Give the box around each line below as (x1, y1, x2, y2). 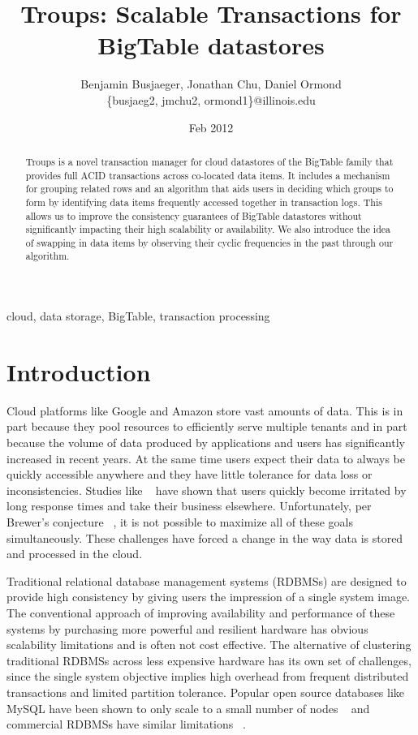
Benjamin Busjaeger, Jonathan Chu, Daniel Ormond (80, 75, 342, 92)
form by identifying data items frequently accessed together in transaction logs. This (25, 195, 382, 208)
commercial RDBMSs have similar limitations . (6, 716, 246, 733)
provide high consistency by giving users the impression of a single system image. (6, 588, 410, 605)
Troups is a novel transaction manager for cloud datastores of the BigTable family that (25, 154, 394, 168)
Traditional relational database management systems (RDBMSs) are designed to (6, 572, 407, 589)
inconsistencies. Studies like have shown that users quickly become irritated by (6, 481, 407, 498)
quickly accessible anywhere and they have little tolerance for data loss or (6, 466, 373, 483)
